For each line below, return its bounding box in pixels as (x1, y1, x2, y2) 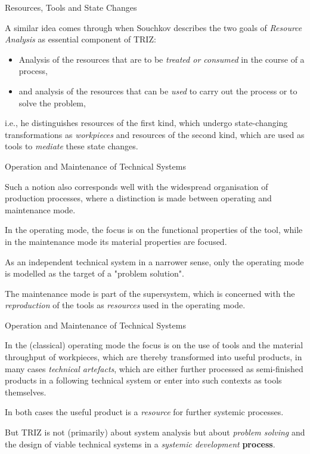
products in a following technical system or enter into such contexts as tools (5, 374, 282, 386)
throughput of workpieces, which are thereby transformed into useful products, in (5, 351, 302, 363)
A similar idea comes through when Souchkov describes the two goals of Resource (5, 21, 302, 33)
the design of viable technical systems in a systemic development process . (5, 437, 275, 450)
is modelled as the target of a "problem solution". (5, 267, 184, 280)
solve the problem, (18, 96, 86, 109)
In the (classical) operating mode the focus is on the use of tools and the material (5, 339, 303, 351)
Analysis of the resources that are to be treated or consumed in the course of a (18, 53, 305, 65)
